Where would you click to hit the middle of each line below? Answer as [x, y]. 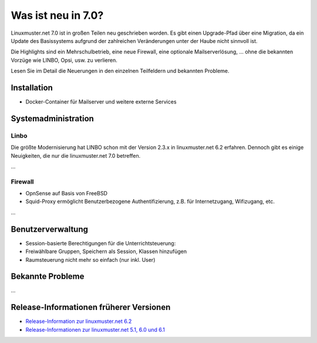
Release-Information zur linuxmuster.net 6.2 [79, 321]
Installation [32, 87]
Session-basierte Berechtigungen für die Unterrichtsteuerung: [101, 243]
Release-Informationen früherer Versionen [91, 307]
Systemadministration [52, 119]
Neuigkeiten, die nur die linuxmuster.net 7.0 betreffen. [76, 155]
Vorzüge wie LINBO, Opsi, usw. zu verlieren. [64, 60]
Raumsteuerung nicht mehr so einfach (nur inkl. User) [90, 259]
